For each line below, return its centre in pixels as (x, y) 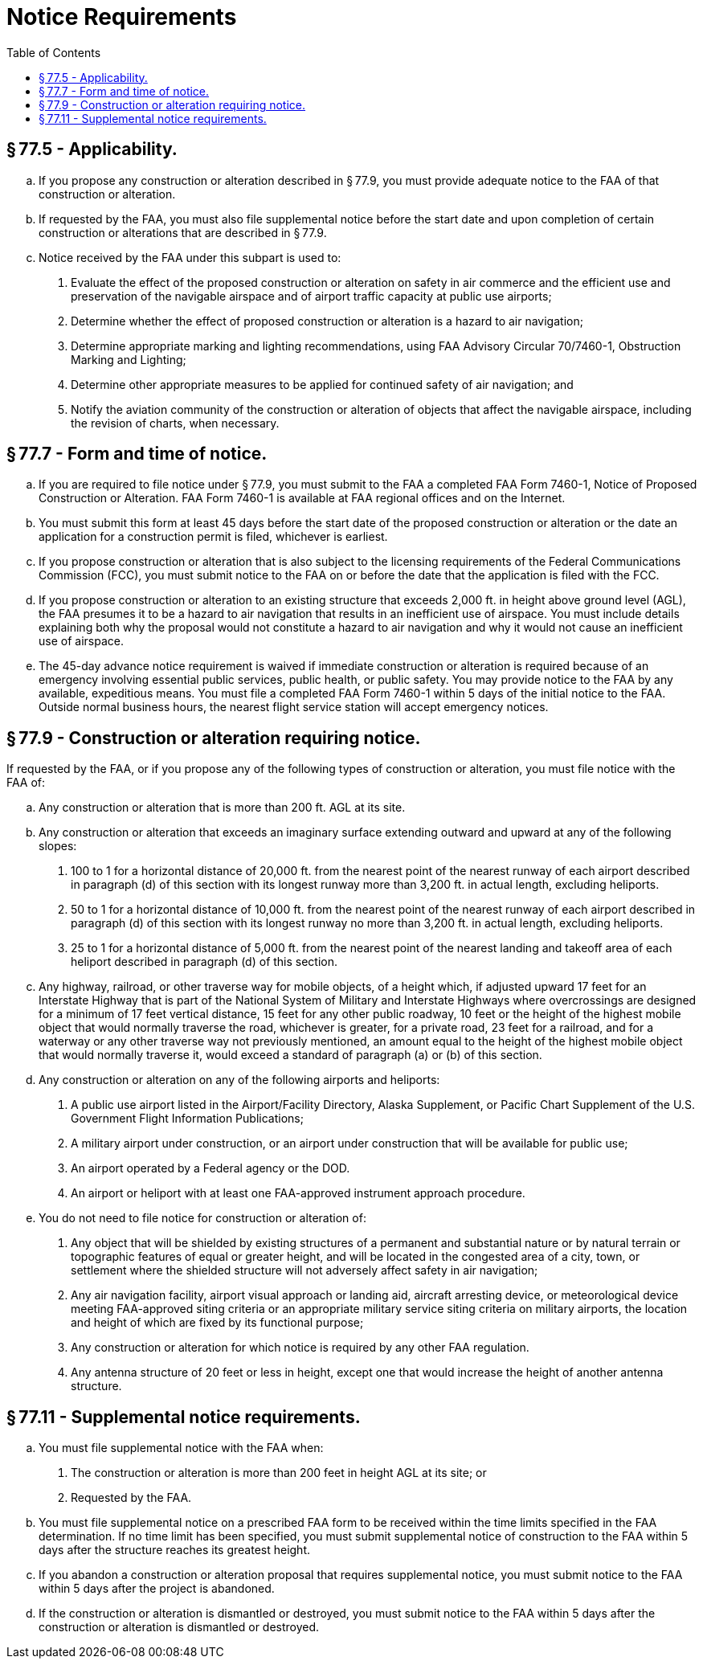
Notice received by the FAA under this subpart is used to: (190, 257)
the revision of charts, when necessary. (175, 423)
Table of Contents (54, 52)
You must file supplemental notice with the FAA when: (181, 1448)
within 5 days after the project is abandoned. (157, 1589)
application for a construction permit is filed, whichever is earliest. (213, 537)
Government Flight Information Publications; (187, 1119)
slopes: (58, 846)
